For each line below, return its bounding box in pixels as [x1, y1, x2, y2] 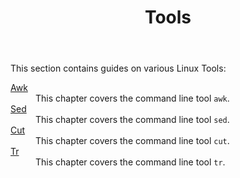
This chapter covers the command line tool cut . [35, 135, 230, 147]
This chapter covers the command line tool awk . [35, 92, 230, 105]
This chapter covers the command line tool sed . [35, 114, 230, 126]
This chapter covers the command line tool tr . [35, 156, 226, 168]
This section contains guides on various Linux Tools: [10, 62, 227, 75]
